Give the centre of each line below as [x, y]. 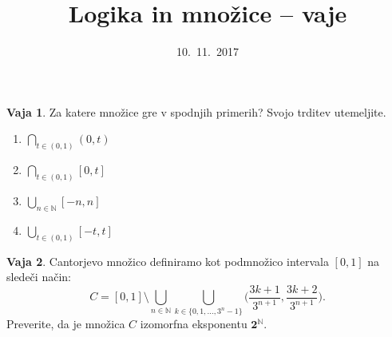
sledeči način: [39, 277]
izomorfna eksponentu [194, 324]
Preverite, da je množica [66, 324]
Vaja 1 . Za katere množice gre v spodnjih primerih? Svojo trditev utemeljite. [196, 111]
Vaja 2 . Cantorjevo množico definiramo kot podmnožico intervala [168, 261]
